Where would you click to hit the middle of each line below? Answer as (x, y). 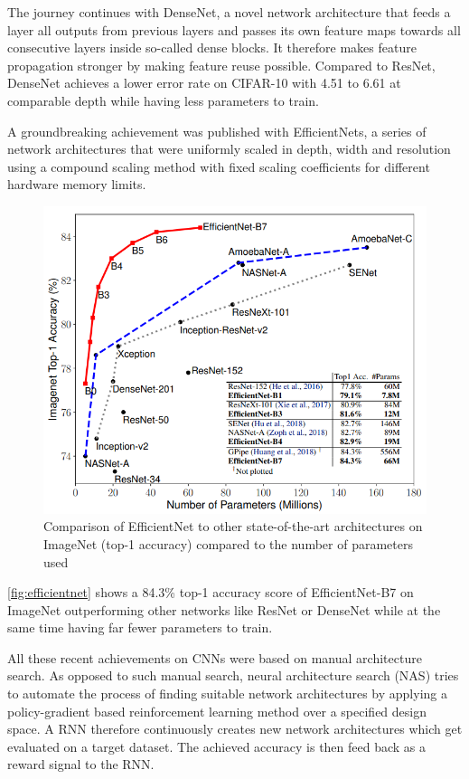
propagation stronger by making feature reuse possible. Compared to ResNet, (221, 65)
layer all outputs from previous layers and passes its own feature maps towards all (234, 29)
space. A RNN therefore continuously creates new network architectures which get (235, 729)
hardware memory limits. (77, 184)
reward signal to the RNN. (81, 764)
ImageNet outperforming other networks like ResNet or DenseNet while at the (224, 609)
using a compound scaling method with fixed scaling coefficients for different (219, 166)
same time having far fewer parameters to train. (140, 627)
